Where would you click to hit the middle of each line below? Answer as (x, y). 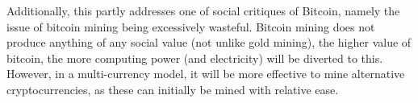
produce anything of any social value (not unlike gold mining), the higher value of (209, 42)
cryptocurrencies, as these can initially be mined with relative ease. (173, 89)
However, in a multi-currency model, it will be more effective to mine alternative (206, 74)
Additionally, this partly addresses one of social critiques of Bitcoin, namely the (203, 10)
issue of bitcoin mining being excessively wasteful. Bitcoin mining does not (191, 26)
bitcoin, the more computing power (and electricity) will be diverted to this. (195, 58)
